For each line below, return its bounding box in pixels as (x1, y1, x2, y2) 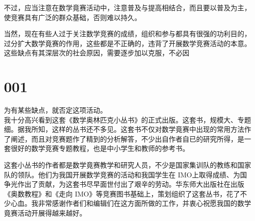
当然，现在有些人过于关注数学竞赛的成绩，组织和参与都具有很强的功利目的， (4, 28, 251, 39)
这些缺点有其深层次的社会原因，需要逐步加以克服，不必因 (4, 48, 189, 58)
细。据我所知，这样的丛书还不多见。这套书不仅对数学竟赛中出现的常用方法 (4, 124, 244, 134)
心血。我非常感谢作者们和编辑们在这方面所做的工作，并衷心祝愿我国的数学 (10, 198, 251, 208)
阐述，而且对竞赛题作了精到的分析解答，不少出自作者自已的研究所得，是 (10, 133, 244, 144)
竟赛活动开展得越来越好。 (4, 208, 86, 218)
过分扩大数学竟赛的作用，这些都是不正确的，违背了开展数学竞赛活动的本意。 (4, 38, 251, 48)
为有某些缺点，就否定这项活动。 (4, 105, 107, 115)
